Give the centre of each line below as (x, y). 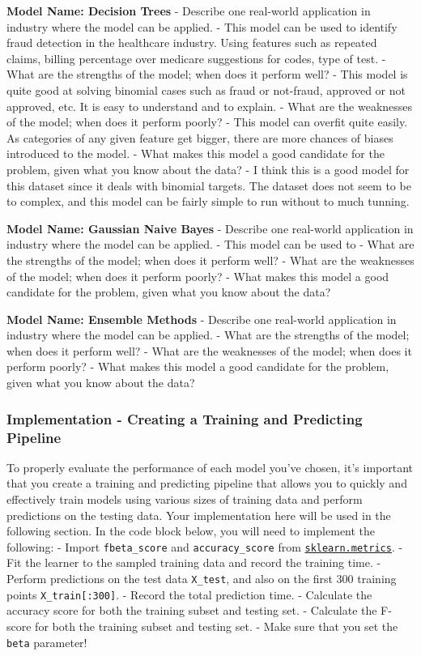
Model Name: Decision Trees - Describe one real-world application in (189, 11)
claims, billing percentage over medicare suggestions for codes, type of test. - (196, 58)
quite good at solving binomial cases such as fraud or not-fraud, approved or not (206, 89)
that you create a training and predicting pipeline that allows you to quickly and (207, 483)
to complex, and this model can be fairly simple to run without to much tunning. (208, 201)
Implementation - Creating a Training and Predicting (185, 418)
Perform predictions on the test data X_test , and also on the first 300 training (202, 579)
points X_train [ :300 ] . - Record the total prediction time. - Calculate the (189, 594)
